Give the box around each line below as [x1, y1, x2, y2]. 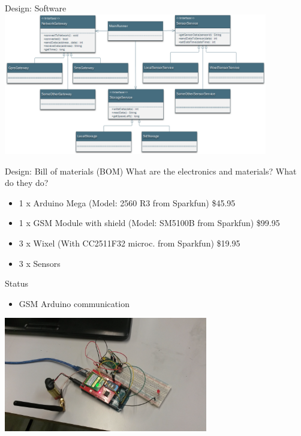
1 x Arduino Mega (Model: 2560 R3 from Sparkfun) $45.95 [19, 196, 236, 209]
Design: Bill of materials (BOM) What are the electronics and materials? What [5, 164, 297, 177]
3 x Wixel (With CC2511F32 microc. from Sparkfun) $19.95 [19, 237, 240, 249]
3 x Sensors [19, 257, 61, 269]
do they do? [5, 176, 49, 189]
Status [5, 277, 28, 290]
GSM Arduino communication [19, 297, 130, 309]
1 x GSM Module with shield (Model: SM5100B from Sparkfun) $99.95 [19, 217, 280, 229]
